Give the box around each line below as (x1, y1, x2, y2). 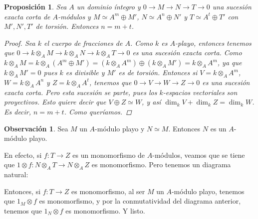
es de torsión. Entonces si (118, 67, 198, 78)
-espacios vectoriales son (163, 87, 238, 97)
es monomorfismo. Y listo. (65, 205, 145, 216)
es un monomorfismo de (72, 149, 145, 160)
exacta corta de (4, 11, 50, 21)
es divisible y (65, 67, 105, 78)
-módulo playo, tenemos (171, 186, 245, 196)
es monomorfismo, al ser (71, 186, 145, 196)
